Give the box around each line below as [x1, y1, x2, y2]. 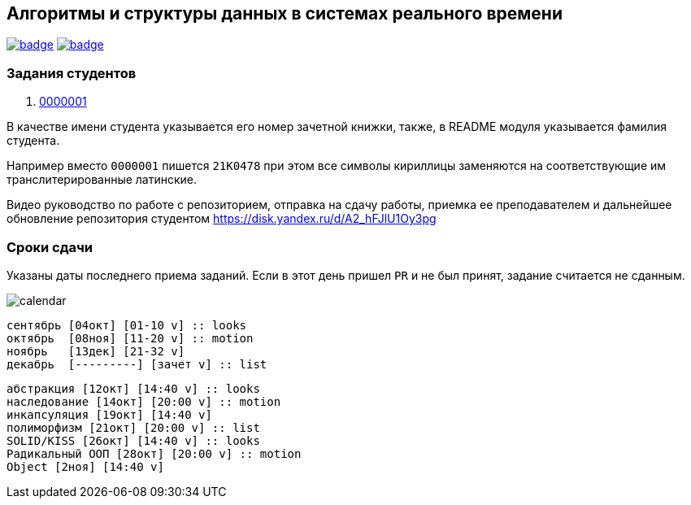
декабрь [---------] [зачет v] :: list [7, 357, 267, 371]
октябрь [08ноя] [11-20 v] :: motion [7, 331, 254, 345]
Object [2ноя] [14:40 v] [7, 459, 164, 473]
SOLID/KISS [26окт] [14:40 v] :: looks [7, 433, 260, 447]
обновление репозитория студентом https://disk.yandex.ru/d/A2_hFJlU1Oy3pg [7, 211, 437, 226]
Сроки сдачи [7, 238, 93, 255]
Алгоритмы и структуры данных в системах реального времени [7, 3, 563, 24]
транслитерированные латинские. [7, 172, 198, 187]
